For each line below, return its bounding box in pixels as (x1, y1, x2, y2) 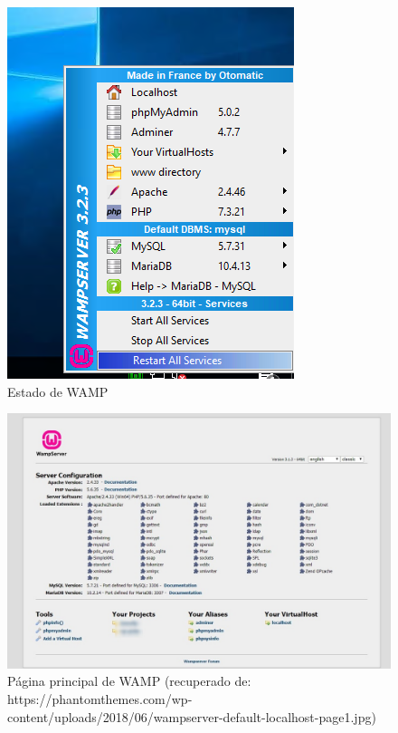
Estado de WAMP (7, 381, 109, 400)
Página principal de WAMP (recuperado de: (7, 671, 251, 690)
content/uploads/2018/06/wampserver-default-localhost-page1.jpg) (7, 707, 376, 726)
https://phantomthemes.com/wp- (7, 689, 193, 708)
